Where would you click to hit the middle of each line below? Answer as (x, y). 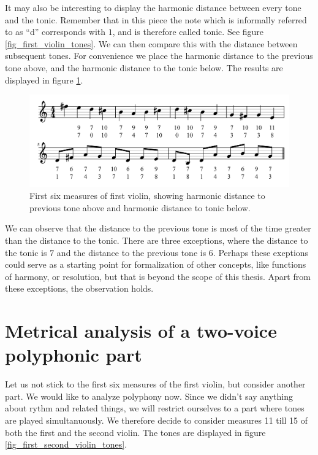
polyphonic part (74, 355)
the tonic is (26, 252)
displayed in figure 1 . (44, 80)
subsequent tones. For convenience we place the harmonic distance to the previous (159, 56)
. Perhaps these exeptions (261, 252)
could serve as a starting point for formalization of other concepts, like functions (156, 264)
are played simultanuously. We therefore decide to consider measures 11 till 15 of (157, 420)
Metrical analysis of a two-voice (141, 331)
